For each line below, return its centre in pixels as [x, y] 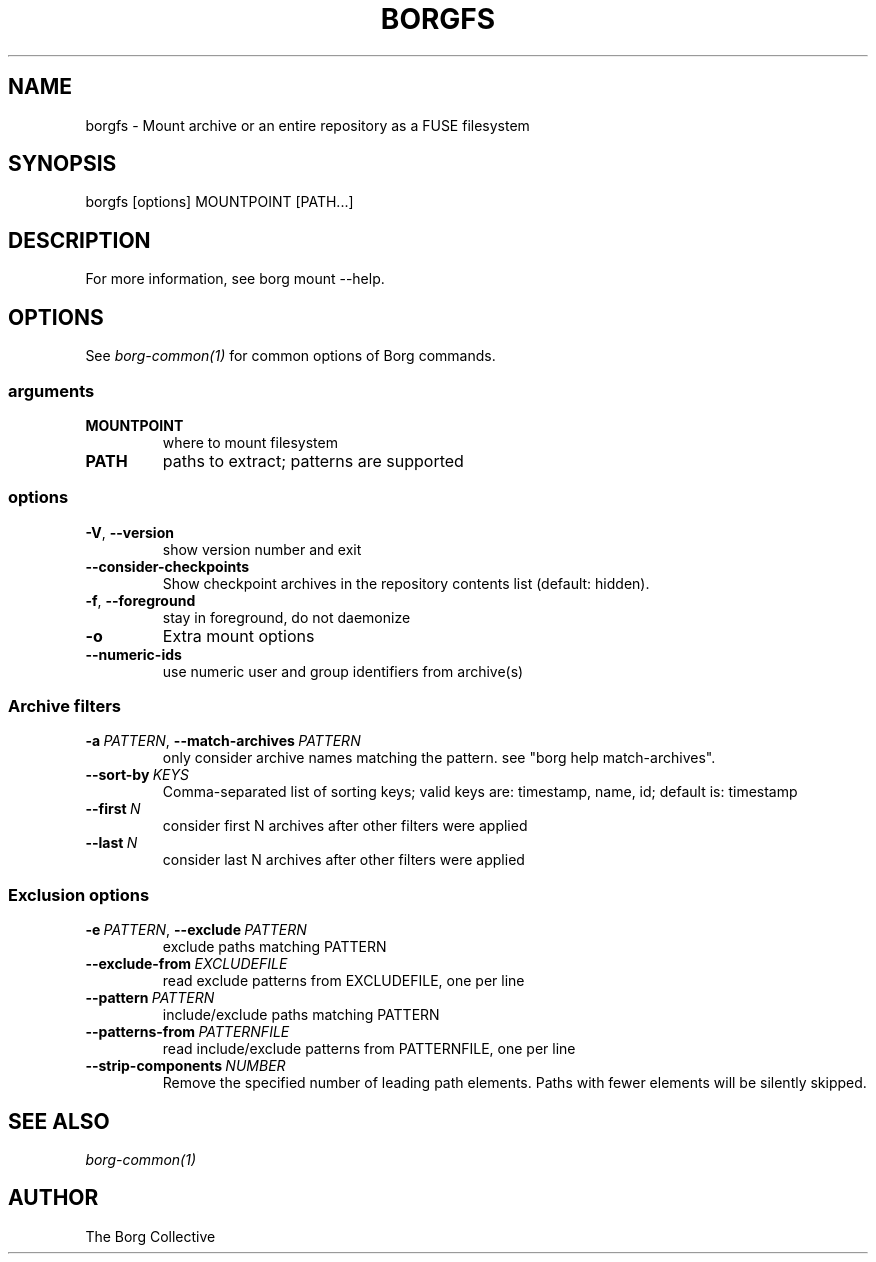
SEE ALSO [59, 1121]
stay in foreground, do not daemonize [286, 617]
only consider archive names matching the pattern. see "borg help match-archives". [439, 758]
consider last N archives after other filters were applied [343, 860]
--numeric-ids [133, 654]
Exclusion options [79, 894]
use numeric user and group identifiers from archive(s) [343, 671]
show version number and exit [262, 549]
